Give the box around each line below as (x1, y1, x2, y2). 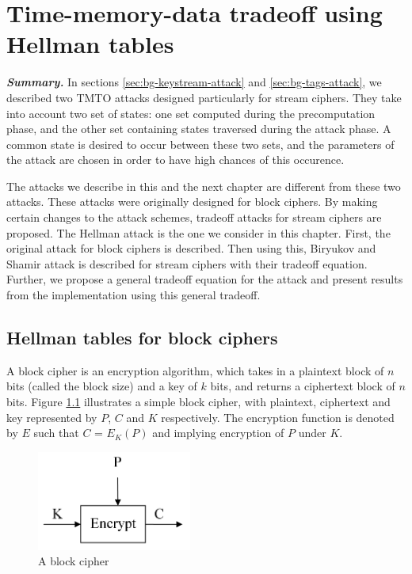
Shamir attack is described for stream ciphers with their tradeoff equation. (6, 255, 368, 272)
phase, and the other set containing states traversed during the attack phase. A (6, 120, 391, 137)
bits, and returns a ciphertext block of (210, 378, 395, 394)
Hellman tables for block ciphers (6, 325, 278, 350)
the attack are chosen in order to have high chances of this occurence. (6, 151, 345, 168)
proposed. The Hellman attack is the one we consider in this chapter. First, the (6, 224, 391, 241)
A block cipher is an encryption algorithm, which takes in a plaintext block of (6, 362, 384, 378)
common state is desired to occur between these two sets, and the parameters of (6, 135, 395, 152)
